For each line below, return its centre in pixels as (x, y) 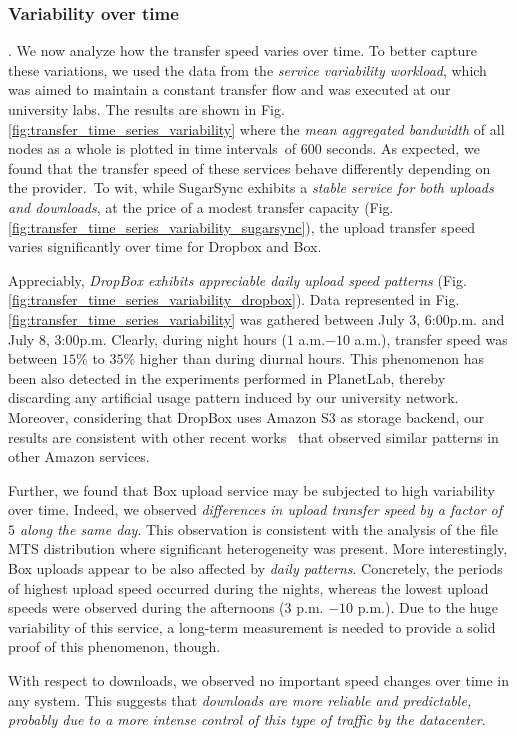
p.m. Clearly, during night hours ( (183, 338)
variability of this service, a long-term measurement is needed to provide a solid (252, 626)
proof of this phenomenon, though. (114, 646)
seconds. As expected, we (403, 148)
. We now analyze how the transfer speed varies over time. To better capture (243, 50)
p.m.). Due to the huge (427, 607)
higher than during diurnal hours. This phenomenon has (312, 358)
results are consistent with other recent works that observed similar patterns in (253, 436)
